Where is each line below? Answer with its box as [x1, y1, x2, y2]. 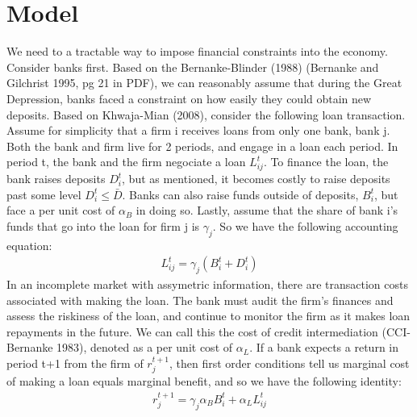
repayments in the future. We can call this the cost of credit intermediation [6, 323, 378, 340]
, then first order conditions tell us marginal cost [169, 354, 410, 371]
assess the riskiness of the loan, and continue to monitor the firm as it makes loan [6, 307, 411, 324]
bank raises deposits [6, 170, 106, 187]
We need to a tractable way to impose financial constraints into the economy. [6, 43, 388, 60]
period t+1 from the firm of [6, 354, 144, 371]
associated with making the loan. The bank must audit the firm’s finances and [6, 291, 394, 308]
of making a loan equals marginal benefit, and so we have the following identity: [6, 373, 402, 390]
